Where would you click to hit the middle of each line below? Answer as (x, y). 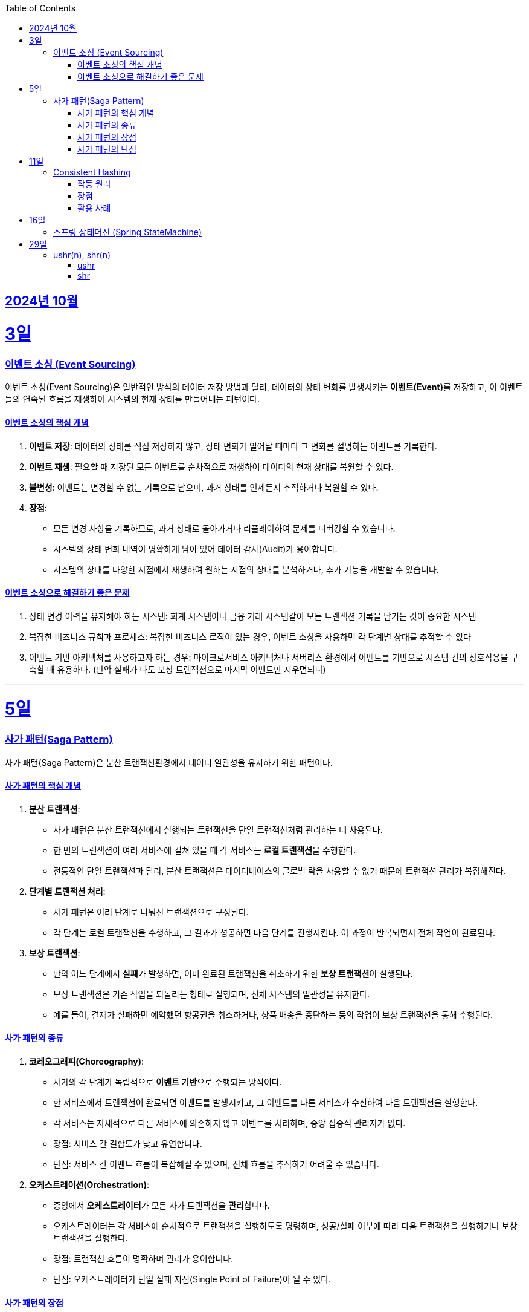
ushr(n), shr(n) (82, 255)
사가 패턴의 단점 (107, 149)
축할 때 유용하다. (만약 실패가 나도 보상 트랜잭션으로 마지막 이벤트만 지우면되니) (178, 669)
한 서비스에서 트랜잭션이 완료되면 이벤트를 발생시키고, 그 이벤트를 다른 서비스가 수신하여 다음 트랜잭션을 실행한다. (266, 1103)
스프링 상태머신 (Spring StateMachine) (128, 232)
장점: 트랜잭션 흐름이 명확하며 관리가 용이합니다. (143, 1259)
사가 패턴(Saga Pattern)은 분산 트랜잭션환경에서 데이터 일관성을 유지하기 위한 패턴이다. (169, 762)
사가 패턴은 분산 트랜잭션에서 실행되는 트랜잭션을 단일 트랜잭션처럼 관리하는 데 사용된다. (218, 829)
